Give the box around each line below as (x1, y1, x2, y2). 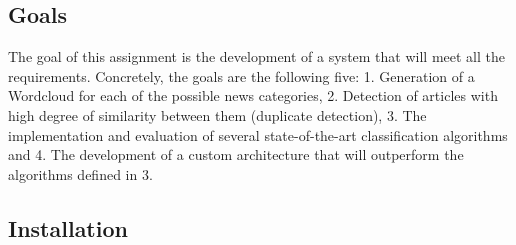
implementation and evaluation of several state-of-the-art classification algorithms (8, 124, 508, 145)
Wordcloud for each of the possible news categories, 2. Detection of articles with (8, 85, 498, 106)
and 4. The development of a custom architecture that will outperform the (8, 144, 464, 165)
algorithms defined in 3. (8, 163, 153, 184)
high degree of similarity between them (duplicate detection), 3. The (8, 104, 427, 125)
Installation (8, 212, 128, 243)
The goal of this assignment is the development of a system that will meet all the (8, 46, 505, 67)
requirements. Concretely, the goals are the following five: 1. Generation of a (8, 65, 475, 86)
